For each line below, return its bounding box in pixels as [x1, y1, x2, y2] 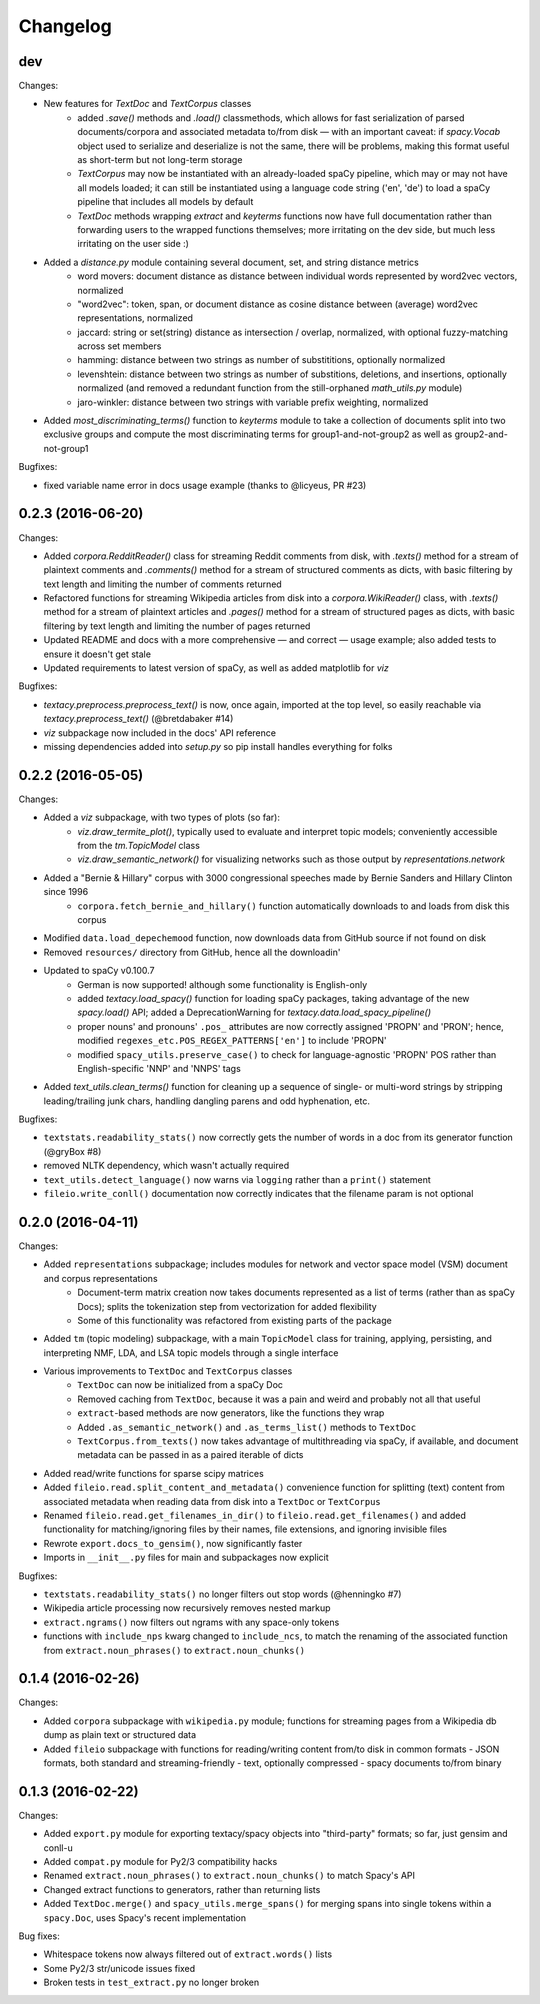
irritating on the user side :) [77, 238, 190, 250]
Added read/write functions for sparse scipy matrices [43, 1467, 264, 1479]
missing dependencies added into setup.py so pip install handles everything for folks [43, 740, 393, 752]
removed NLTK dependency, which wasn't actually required [43, 1160, 290, 1172]
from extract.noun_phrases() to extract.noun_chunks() [43, 1644, 305, 1656]
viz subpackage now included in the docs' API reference [43, 726, 277, 739]
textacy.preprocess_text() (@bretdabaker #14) [43, 713, 234, 725]
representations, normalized [77, 312, 194, 324]
